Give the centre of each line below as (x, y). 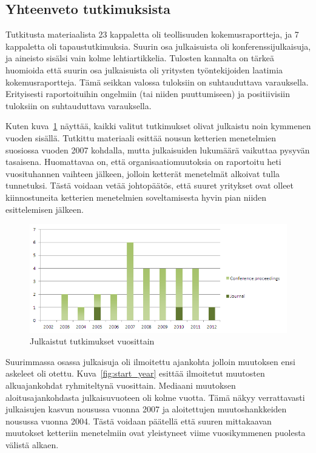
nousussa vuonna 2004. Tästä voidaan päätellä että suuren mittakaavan (139, 421)
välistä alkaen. (32, 445)
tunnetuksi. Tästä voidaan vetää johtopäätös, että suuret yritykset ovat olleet (150, 185)
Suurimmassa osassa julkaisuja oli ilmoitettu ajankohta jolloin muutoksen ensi (150, 361)
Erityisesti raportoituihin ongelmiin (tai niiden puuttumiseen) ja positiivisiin (148, 94)
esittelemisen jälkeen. (45, 209)
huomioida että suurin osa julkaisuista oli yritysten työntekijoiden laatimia (144, 69)
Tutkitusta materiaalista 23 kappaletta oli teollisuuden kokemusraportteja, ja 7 (152, 34)
